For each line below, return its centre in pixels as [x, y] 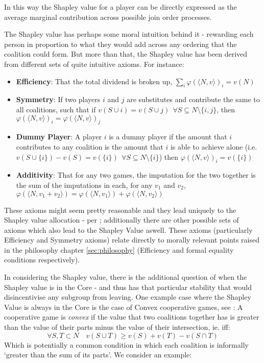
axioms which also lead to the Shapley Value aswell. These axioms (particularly [128, 229]
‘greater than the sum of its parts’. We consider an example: [98, 355]
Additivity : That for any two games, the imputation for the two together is [136, 175]
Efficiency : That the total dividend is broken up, [94, 81]
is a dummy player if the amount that [168, 137]
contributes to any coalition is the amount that [90, 146]
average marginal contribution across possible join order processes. [108, 17]
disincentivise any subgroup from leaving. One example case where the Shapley [128, 297]
